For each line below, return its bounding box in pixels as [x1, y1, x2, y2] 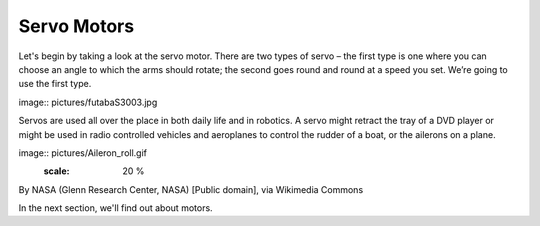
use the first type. [18, 78, 92, 90]
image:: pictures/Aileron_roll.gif [18, 146, 148, 159]
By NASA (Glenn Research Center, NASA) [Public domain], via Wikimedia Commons [18, 183, 364, 195]
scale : [43, 165, 70, 177]
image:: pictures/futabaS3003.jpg [18, 96, 158, 108]
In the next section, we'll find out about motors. [18, 202, 214, 214]
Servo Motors [18, 15, 135, 37]
